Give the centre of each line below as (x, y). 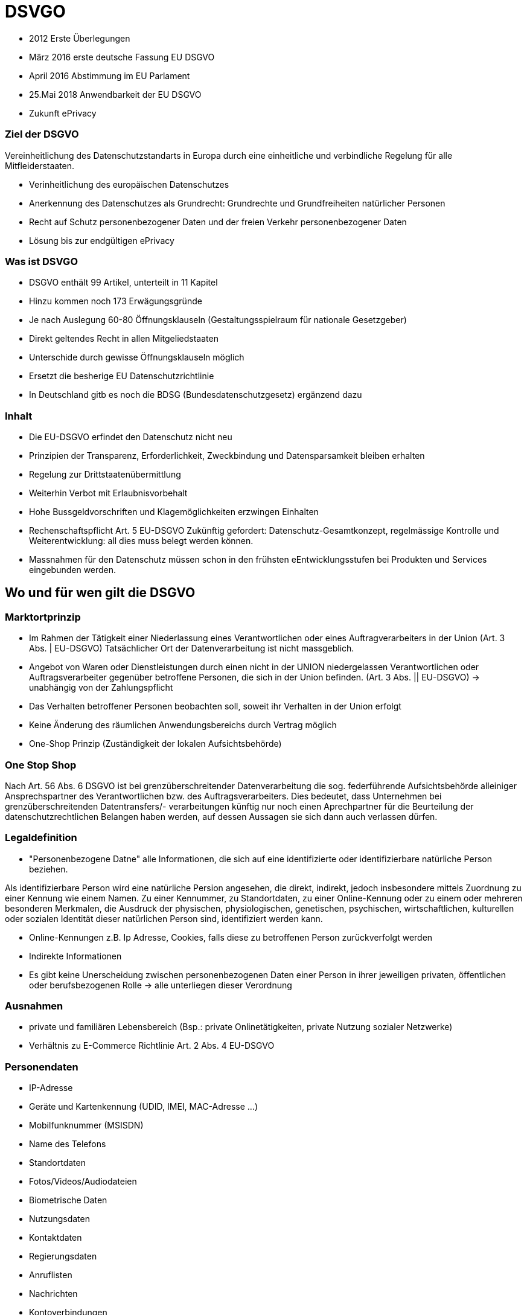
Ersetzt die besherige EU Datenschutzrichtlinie (122, 376)
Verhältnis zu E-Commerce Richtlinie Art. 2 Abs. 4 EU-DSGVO (152, 1046)
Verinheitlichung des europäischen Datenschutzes (129, 184)
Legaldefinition (41, 838)
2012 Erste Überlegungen (80, 38)
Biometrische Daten (68, 1200)
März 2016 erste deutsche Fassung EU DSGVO (122, 57)
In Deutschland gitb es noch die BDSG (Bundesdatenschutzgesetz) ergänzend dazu (196, 395)
